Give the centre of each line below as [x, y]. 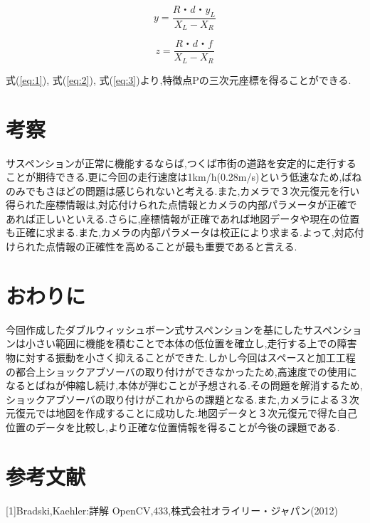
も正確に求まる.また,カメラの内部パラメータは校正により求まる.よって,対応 [180, 232]
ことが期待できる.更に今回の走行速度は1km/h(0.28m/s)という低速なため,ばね [184, 177]
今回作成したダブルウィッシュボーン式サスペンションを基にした [155, 329]
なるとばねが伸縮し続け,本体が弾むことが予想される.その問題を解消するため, [184, 385]
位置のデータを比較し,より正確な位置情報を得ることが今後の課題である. [173, 427]
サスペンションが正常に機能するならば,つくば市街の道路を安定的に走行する [181, 163]
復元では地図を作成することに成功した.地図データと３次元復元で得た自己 [186, 413]
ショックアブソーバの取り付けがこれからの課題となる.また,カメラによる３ [178, 399]
